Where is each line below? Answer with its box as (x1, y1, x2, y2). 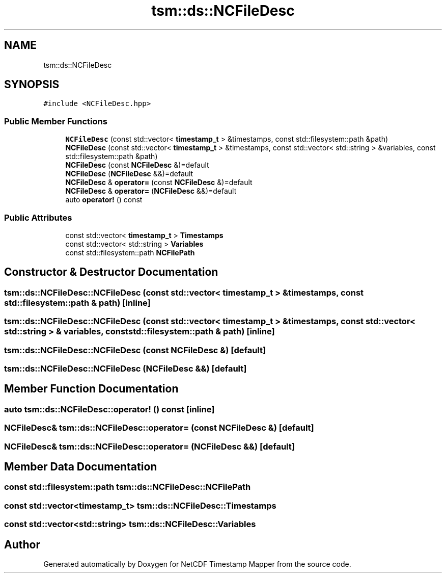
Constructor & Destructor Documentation (4, 266, 218, 279)
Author (4, 538, 40, 551)
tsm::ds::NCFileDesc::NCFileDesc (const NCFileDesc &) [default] (4, 345, 266, 355)
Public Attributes (4, 212, 72, 223)
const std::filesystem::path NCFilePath (65, 248, 195, 257)
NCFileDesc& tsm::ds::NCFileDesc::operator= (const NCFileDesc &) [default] (4, 423, 314, 433)
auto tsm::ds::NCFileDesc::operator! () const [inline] (4, 404, 215, 414)
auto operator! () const (65, 195, 143, 204)
